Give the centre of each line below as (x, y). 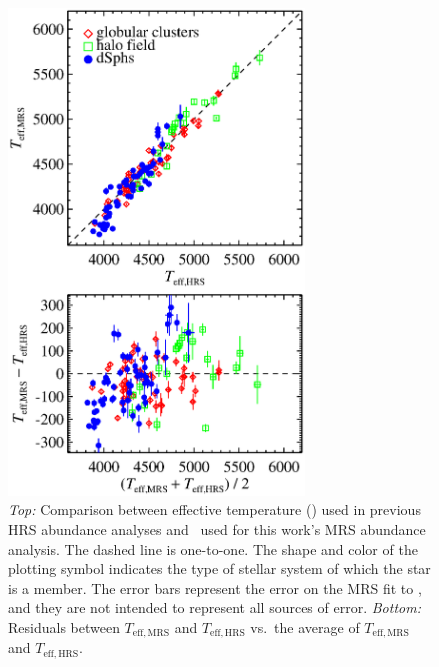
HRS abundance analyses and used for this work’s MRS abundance (217, 529)
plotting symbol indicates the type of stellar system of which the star (219, 568)
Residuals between (64, 626)
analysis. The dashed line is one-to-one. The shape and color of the (213, 548)
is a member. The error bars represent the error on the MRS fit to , (215, 587)
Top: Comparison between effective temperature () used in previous (214, 509)
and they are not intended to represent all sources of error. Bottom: (214, 607)
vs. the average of (305, 626)
